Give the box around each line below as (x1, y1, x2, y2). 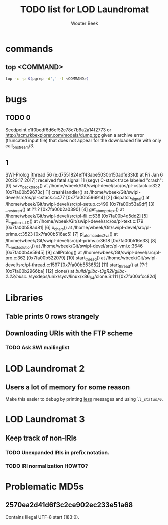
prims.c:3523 (5, 231, 33, 237)
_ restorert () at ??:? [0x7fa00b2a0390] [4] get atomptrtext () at (5, 206, 124, 213)
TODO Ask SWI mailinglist (5, 344, 70, 352)
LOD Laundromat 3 (5, 414, 85, 425)
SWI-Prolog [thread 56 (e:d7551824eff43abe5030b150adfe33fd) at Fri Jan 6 (5, 172, 163, 178)
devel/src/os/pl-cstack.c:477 (5, 195, 65, 201)
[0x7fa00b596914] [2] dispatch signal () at (66, 195, 150, 202)
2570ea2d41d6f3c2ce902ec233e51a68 (5, 501, 133, 509)
